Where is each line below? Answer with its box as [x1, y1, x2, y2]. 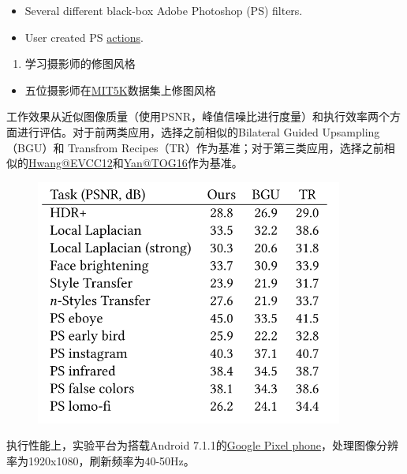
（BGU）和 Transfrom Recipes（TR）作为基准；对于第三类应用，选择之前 [6, 139, 384, 155]
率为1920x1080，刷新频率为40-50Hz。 [6, 452, 195, 468]
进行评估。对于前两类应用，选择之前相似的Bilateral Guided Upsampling [17, 123, 380, 140]
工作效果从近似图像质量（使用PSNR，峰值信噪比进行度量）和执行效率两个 [6, 108, 390, 125]
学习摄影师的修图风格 [24, 55, 136, 72]
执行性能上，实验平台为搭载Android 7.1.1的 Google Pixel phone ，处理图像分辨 [6, 437, 398, 453]
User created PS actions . [24, 28, 144, 45]
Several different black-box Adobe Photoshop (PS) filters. [24, 2, 303, 18]
